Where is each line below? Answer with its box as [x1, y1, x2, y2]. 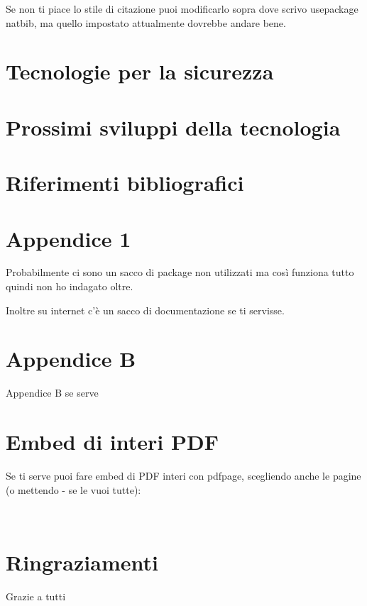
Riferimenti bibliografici [6, 168, 244, 197]
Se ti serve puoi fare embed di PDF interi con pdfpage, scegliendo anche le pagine [6, 468, 361, 483]
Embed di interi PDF [6, 427, 219, 456]
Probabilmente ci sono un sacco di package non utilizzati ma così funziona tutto [6, 265, 354, 280]
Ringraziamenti [6, 548, 158, 577]
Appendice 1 [6, 224, 131, 253]
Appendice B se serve [6, 385, 99, 400]
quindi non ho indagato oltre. [6, 279, 133, 294]
